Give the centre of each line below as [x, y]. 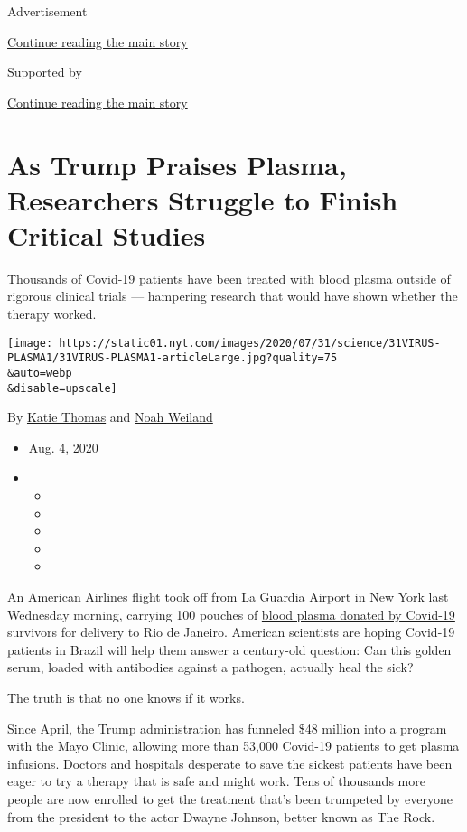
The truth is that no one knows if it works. [126, 697]
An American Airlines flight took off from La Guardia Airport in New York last [228, 597]
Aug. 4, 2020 [63, 447]
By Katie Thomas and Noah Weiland [110, 417]
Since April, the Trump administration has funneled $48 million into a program [227, 728]
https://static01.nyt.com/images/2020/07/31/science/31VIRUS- [250, 343]
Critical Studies [107, 234]
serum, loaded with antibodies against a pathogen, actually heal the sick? [210, 667]
